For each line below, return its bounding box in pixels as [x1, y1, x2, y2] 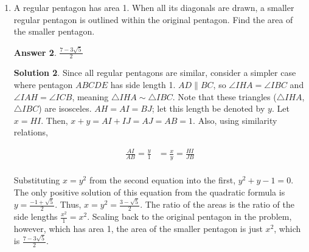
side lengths [13, 210, 58, 222]
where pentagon [13, 78, 73, 90]
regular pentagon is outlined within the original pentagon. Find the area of [13, 13, 293, 26]
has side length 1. [110, 78, 176, 90]
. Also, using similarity [193, 114, 277, 126]
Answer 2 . [13, 46, 57, 58]
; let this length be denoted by [151, 102, 265, 115]
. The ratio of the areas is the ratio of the [140, 198, 295, 211]
